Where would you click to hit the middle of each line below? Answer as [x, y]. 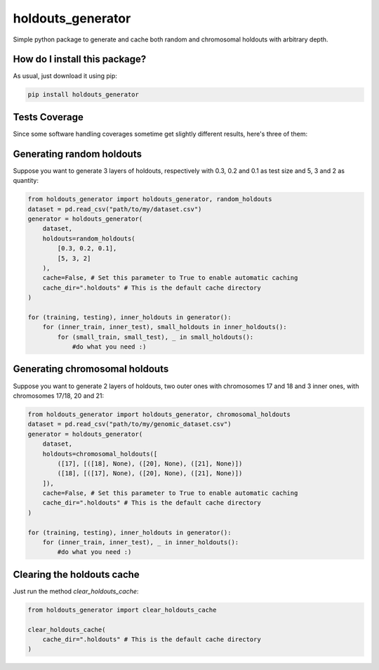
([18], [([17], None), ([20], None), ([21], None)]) [150, 473]
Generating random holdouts [77, 154]
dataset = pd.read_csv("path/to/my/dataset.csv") [115, 209]
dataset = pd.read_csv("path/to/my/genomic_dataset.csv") [129, 424]
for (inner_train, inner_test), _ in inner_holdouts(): [141, 542]
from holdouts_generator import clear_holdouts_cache [122, 610]
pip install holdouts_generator [84, 95]
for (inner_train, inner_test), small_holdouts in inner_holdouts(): [165, 327]
